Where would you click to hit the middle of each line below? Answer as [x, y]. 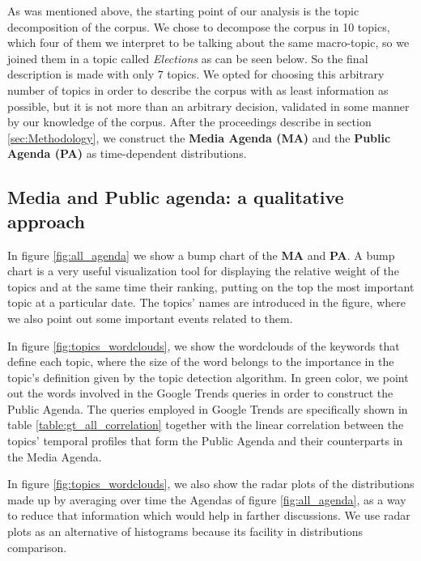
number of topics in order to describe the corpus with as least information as [198, 89]
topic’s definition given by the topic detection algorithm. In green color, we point [208, 377]
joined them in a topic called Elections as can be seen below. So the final [188, 58]
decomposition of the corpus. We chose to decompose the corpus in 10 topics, [199, 26]
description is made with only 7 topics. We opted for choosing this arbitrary [196, 74]
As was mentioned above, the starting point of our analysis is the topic [183, 11]
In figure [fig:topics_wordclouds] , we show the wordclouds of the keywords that [204, 345]
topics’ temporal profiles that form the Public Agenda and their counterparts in [205, 441]
